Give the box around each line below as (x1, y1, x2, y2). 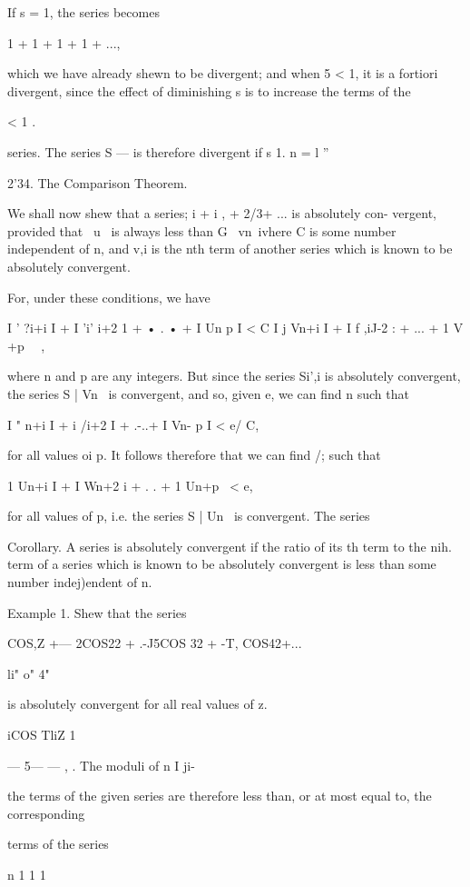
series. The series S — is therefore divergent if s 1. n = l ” (7, 142, 329, 161)
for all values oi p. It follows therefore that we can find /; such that (7, 445, 381, 464)
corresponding (7, 803, 85, 822)
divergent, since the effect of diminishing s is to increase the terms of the (7, 81, 411, 100)
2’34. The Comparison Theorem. (7, 173, 188, 192)
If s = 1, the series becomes (7, 3, 160, 21)
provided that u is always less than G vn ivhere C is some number (7, 221, 397, 240)
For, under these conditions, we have (7, 287, 211, 306)
